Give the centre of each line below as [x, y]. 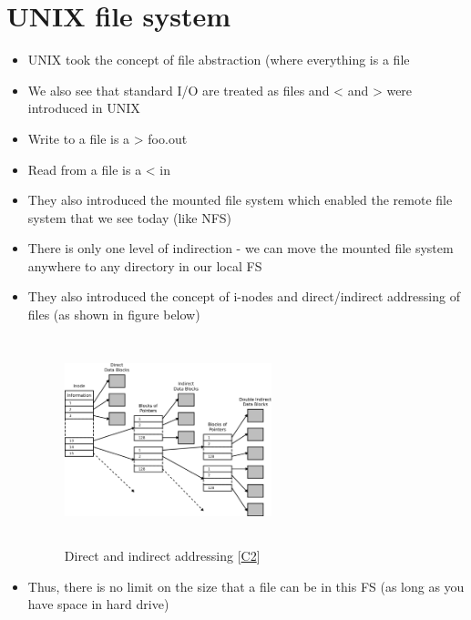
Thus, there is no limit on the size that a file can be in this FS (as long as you [246, 586]
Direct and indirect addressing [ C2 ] [162, 556]
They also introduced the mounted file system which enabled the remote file [240, 200]
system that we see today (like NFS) [130, 217]
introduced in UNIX [84, 108]
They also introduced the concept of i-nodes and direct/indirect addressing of [244, 296]
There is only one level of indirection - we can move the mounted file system [241, 248]
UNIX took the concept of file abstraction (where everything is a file [219, 60]
